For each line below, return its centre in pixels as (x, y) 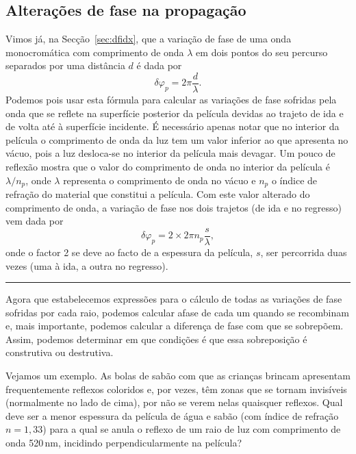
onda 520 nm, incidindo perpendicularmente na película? (124, 443)
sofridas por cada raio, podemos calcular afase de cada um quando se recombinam (177, 312)
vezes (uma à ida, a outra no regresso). (87, 265)
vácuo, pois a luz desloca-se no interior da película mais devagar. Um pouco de (170, 153)
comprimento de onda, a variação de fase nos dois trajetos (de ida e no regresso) (174, 207)
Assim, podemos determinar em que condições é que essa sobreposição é (156, 339)
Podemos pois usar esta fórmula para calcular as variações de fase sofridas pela (171, 100)
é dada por (159, 65)
